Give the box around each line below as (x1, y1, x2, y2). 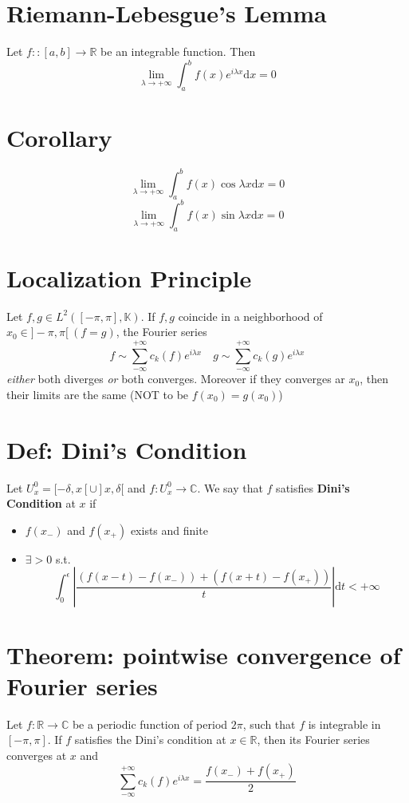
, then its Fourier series (257, 731, 370, 748)
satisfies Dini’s (276, 479, 350, 496)
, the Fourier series (116, 323, 207, 340)
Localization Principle (6, 261, 252, 294)
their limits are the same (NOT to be (6, 386, 189, 402)
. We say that (197, 479, 263, 496)
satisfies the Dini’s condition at (74, 731, 226, 748)
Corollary (6, 121, 112, 154)
